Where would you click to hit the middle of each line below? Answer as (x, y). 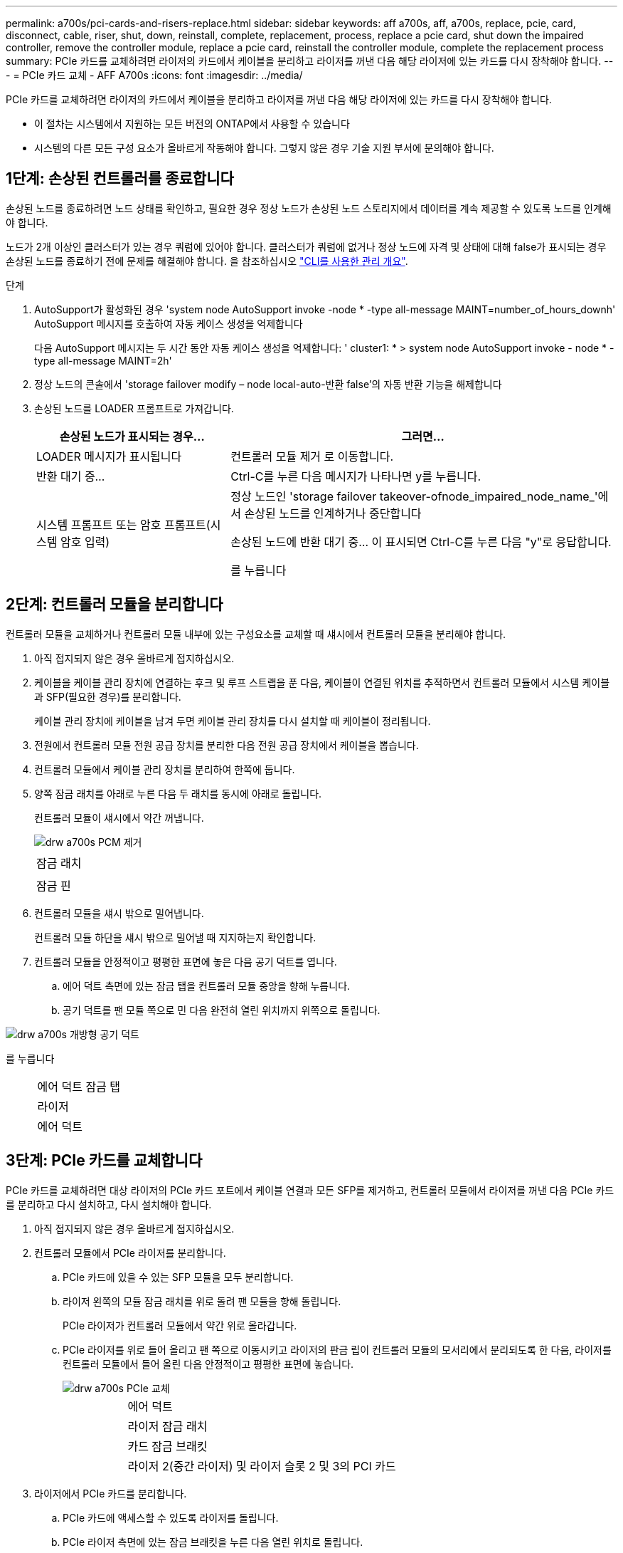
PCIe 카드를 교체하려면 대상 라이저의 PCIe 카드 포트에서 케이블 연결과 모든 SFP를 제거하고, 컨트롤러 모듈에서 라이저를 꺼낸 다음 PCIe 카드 (310, 1190)
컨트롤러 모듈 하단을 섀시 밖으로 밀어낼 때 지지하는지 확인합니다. (175, 937)
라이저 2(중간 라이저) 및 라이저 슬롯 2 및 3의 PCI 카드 (262, 1466)
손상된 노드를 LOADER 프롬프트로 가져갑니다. (134, 408)
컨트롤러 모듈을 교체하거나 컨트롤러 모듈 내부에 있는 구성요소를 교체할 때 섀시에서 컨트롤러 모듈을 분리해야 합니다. (256, 634)
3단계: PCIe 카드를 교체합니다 (104, 1161)
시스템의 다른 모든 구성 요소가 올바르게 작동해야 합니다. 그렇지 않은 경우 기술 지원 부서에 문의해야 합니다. (264, 148)
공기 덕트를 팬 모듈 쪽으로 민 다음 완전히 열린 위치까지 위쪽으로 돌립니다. (222, 1010)
